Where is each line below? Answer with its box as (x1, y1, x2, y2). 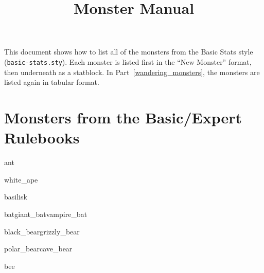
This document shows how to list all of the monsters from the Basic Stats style (4, 46, 253, 57)
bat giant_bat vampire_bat (4, 208, 87, 219)
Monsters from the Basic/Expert (4, 107, 242, 128)
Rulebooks (4, 127, 80, 148)
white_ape (4, 174, 38, 185)
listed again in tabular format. (4, 77, 99, 87)
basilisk (4, 191, 27, 202)
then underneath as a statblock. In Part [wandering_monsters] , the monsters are (4, 66, 260, 77)
